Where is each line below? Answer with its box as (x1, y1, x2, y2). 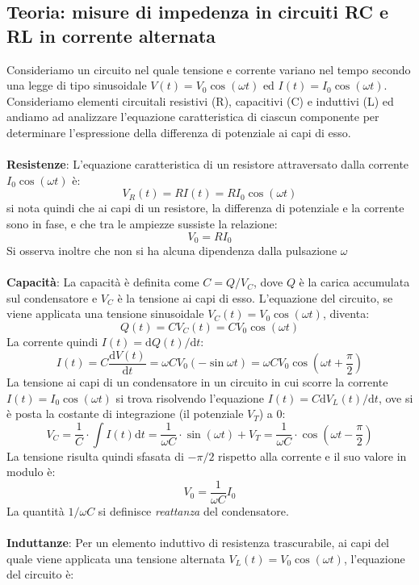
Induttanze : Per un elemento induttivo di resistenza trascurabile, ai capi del (6, 534, 390, 551)
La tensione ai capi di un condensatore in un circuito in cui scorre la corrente (6, 374, 388, 391)
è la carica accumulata (299, 274, 410, 290)
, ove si (378, 389, 413, 406)
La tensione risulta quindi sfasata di (6, 447, 184, 464)
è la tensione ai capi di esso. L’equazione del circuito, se (117, 289, 393, 306)
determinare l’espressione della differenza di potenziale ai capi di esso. (6, 123, 351, 140)
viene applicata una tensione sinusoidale (6, 305, 204, 322)
